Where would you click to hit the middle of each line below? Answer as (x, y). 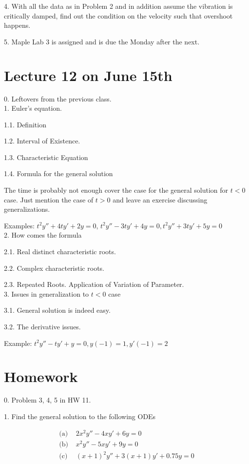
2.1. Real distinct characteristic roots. (60, 252)
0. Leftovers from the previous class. (58, 98)
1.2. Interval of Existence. (42, 141)
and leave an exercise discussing (160, 199)
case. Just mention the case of (49, 199)
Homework (41, 376)
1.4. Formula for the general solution (58, 173)
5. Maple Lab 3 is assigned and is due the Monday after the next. (102, 41)
